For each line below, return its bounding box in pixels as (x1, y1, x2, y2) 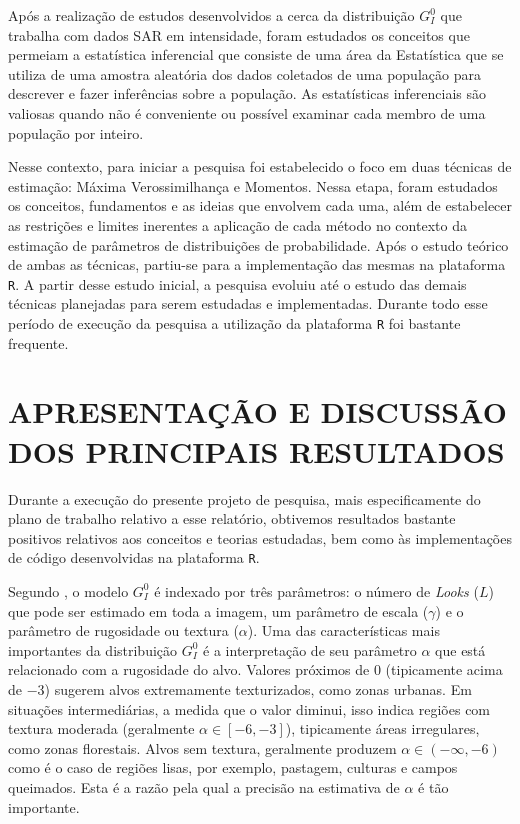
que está (435, 639, 486, 660)
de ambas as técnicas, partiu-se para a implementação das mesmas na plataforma (8, 254, 506, 275)
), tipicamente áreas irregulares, (285, 718, 480, 739)
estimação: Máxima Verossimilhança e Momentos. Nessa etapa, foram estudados (8, 175, 498, 196)
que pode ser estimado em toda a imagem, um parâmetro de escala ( (8, 600, 429, 621)
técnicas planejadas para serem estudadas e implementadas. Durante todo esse (8, 293, 488, 314)
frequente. (8, 332, 69, 353)
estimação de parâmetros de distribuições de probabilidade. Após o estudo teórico (8, 234, 509, 255)
